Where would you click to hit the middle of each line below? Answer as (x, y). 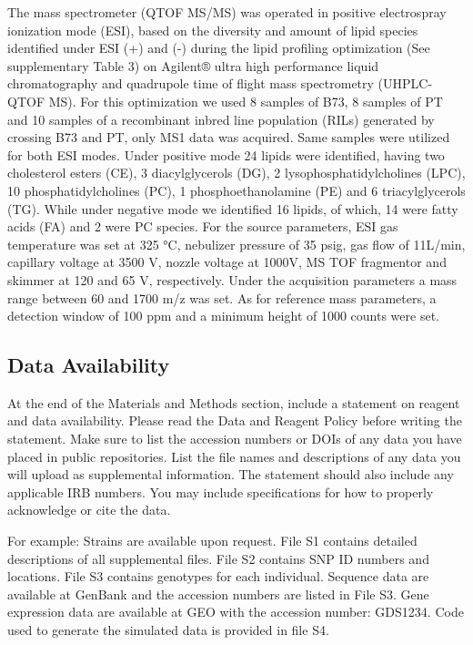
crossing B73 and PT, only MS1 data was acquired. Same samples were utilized (229, 137)
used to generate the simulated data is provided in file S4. (168, 630)
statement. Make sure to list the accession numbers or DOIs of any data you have (235, 439)
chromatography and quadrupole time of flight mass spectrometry (191, 83)
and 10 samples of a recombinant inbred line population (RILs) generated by (221, 119)
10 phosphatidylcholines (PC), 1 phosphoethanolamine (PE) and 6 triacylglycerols (236, 190)
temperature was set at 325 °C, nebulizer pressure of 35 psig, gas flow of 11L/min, (236, 244)
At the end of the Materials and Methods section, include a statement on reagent (234, 402)
